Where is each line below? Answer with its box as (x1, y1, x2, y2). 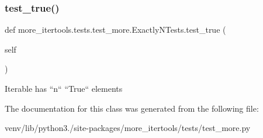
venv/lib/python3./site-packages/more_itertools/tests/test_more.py (5, 122, 251, 134)
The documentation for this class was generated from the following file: (5, 102, 259, 114)
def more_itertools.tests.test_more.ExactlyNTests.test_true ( (5, 23, 226, 36)
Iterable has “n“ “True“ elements (5, 82, 123, 94)
